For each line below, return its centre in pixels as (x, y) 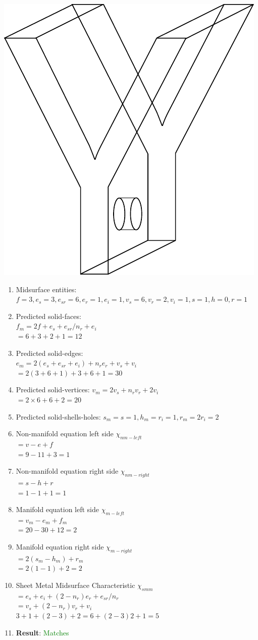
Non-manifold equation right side (67, 471)
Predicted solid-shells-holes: (58, 416)
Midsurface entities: (46, 289)
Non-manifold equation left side (65, 433)
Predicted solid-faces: (48, 316)
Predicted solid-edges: (49, 353)
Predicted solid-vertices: (53, 390)
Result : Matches (42, 632)
